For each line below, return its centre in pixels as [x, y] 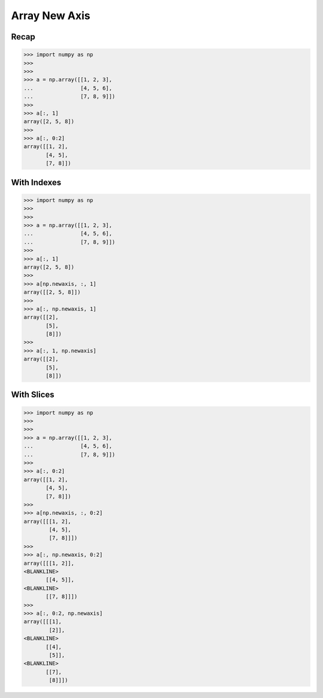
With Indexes [36, 182]
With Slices [33, 395]
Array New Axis [51, 16]
